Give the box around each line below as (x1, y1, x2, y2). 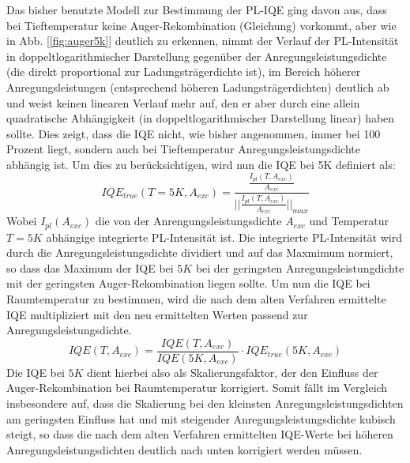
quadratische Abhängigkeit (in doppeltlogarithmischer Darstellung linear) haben (6, 110, 395, 126)
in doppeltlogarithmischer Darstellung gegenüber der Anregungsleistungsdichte (6, 47, 387, 64)
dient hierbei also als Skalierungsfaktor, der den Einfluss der (87, 363, 378, 380)
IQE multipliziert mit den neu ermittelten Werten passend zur (6, 306, 308, 322)
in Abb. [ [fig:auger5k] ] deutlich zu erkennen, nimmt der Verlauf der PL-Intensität (6, 32, 399, 49)
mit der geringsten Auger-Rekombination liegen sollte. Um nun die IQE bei (6, 275, 371, 292)
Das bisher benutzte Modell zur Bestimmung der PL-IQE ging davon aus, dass (6, 2, 387, 17)
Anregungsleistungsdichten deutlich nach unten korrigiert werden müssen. (6, 441, 363, 457)
